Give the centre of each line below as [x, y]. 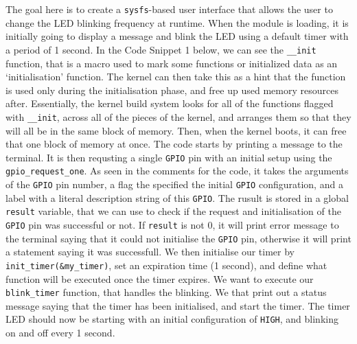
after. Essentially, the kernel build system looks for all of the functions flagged [170, 103]
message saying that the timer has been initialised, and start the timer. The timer [178, 305]
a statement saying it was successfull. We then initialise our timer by [150, 252]
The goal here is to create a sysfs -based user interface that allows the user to [169, 9]
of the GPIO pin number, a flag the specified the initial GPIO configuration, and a [174, 184]
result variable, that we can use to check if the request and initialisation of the [173, 211]
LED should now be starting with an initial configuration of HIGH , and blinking [172, 319]
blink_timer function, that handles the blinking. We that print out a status [166, 292]
